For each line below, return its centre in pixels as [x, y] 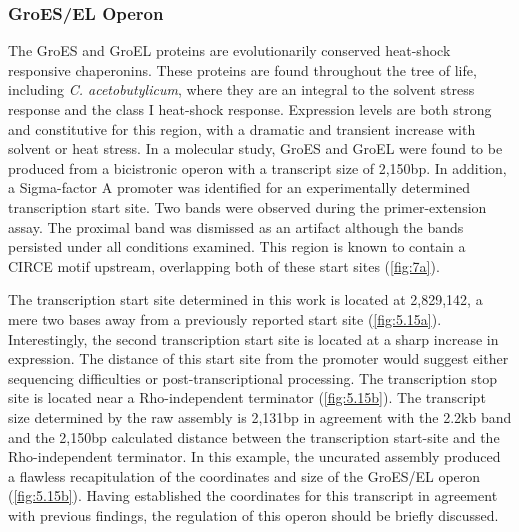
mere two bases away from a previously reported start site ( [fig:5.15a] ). [225, 318]
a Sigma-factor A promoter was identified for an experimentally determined [239, 187]
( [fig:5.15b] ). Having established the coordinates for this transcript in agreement [253, 495]
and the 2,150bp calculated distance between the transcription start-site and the [254, 436]
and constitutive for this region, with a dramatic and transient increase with [242, 128]
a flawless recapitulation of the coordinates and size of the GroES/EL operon [244, 475]
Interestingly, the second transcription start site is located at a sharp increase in [253, 338]
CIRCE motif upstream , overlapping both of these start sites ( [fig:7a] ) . [224, 265]
